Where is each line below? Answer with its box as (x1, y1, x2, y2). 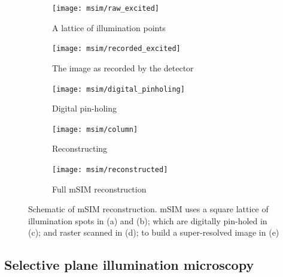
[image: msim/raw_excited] (52, 4, 159, 13)
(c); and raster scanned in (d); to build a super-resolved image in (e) (28, 226, 279, 239)
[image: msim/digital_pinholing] (52, 85, 185, 94)
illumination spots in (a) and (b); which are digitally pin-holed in (28, 214, 267, 227)
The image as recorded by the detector (52, 61, 194, 74)
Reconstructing (52, 142, 108, 155)
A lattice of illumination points (52, 21, 166, 34)
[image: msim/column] (52, 125, 138, 134)
